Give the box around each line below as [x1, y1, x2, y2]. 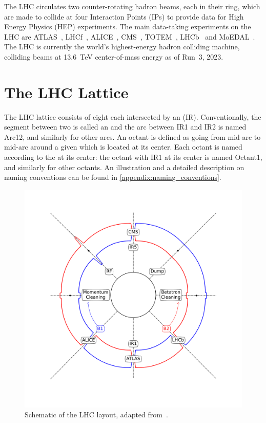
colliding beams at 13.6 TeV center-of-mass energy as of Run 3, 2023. [4, 51, 223, 62]
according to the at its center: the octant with [4, 152, 149, 162]
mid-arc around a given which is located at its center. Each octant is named [4, 141, 242, 152]
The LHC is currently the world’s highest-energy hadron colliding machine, [4, 41, 240, 52]
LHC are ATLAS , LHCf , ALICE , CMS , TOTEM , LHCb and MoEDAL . [4, 31, 255, 42]
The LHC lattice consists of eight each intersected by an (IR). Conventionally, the [4, 111, 261, 122]
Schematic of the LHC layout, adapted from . [25, 409, 168, 420]
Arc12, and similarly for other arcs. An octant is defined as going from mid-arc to [4, 131, 261, 142]
